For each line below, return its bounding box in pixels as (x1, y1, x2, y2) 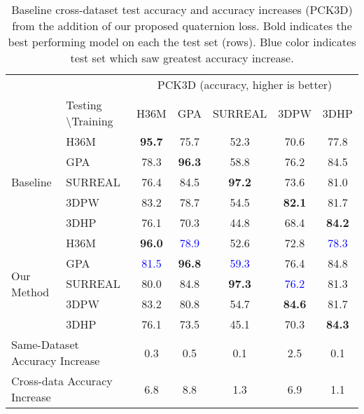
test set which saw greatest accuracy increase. (70, 50, 294, 66)
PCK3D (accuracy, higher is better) (157, 76, 332, 92)
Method (11, 283, 50, 300)
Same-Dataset (11, 336, 79, 352)
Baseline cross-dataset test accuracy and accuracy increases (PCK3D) (11, 1, 353, 18)
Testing (66, 97, 102, 113)
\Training (66, 113, 113, 129)
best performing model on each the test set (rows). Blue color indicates (8, 34, 356, 50)
